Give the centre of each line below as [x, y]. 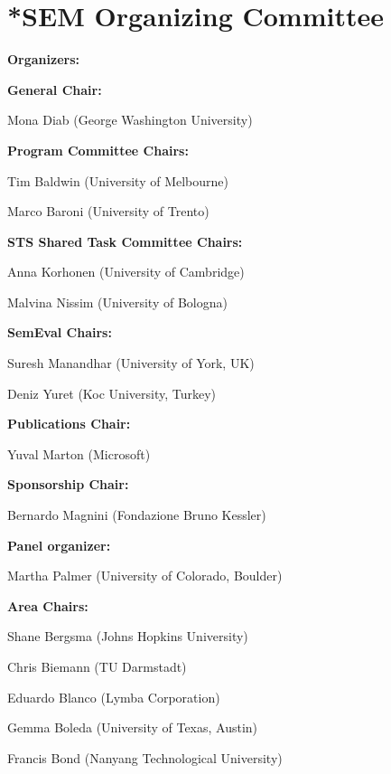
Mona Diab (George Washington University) [130, 120]
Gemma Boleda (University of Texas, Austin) [133, 727]
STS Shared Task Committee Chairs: [125, 241]
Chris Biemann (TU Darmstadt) [97, 666]
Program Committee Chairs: [98, 150]
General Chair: [55, 89]
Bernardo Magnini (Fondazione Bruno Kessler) [137, 515]
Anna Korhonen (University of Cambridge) [126, 272]
